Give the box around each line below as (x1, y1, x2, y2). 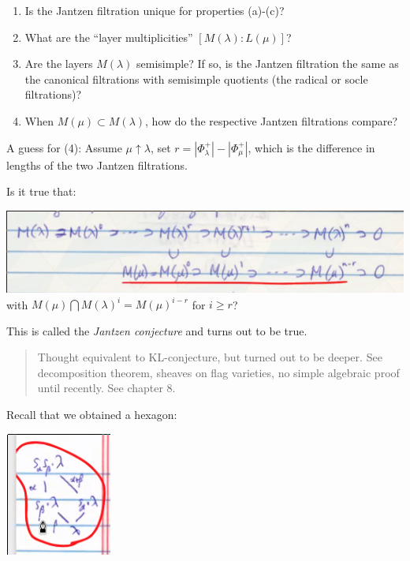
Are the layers (24, 55, 93, 72)
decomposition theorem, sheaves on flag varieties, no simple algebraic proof (37, 364, 400, 380)
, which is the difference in (248, 139, 375, 155)
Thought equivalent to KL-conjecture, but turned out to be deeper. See (37, 349, 382, 365)
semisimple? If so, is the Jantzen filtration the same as (136, 55, 399, 72)
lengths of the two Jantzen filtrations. (6, 156, 188, 173)
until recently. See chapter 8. (37, 380, 176, 396)
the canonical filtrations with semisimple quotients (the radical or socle (24, 70, 368, 87)
